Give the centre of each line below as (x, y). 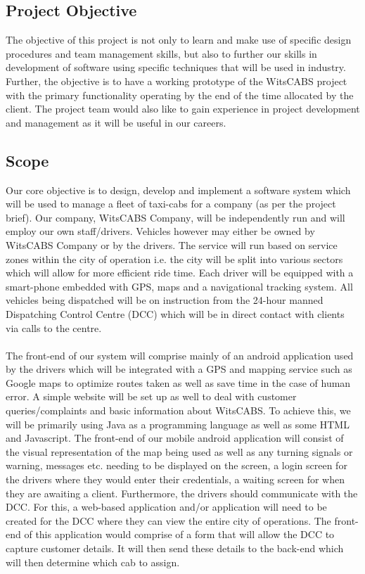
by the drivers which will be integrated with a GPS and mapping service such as (179, 369)
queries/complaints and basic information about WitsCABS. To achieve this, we (178, 410)
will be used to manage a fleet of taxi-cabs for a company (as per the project (171, 204)
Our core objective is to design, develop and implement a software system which (178, 190)
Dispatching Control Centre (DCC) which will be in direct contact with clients (175, 313)
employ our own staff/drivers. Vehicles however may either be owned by (160, 231)
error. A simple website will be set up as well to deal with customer (151, 396)
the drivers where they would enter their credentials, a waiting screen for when (175, 479)
